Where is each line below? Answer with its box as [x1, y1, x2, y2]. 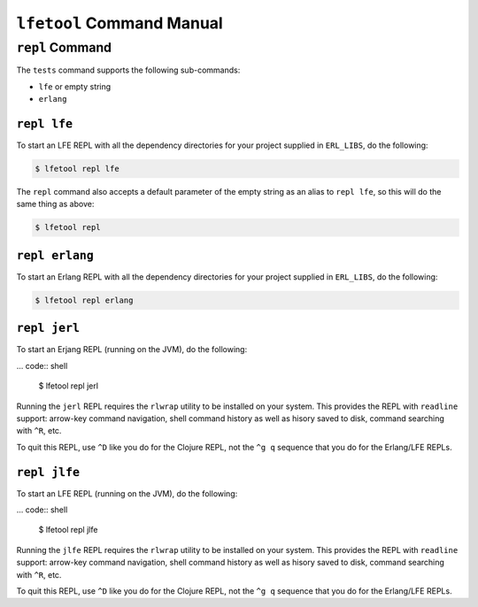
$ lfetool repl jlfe [38, 525, 98, 535]
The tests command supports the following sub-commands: [16, 65, 241, 75]
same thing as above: [16, 199, 95, 210]
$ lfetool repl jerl [38, 380, 99, 391]
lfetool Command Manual [16, 13, 223, 33]
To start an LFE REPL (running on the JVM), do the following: [16, 488, 238, 499]
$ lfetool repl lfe [35, 164, 119, 174]
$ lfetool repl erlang [35, 295, 134, 305]
